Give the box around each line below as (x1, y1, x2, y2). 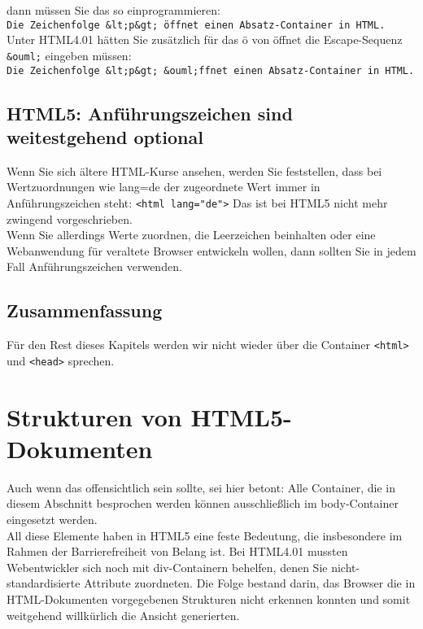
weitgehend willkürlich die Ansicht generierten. (7, 606, 240, 623)
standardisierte (7, 574, 81, 592)
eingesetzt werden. (7, 510, 98, 527)
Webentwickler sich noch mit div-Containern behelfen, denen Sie (7, 558, 328, 575)
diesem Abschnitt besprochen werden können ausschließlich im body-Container (7, 495, 399, 512)
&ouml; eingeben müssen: (7, 46, 132, 63)
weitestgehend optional (7, 124, 203, 149)
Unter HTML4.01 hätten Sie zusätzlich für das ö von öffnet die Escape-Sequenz (7, 31, 403, 48)
